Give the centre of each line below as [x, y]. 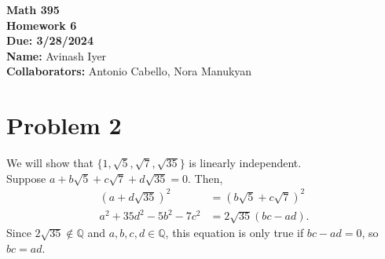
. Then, [205, 178]
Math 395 [33, 9]
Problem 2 [64, 125]
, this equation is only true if [235, 233]
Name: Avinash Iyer [57, 55]
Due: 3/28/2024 [50, 40]
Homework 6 [42, 25]
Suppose [26, 178]
